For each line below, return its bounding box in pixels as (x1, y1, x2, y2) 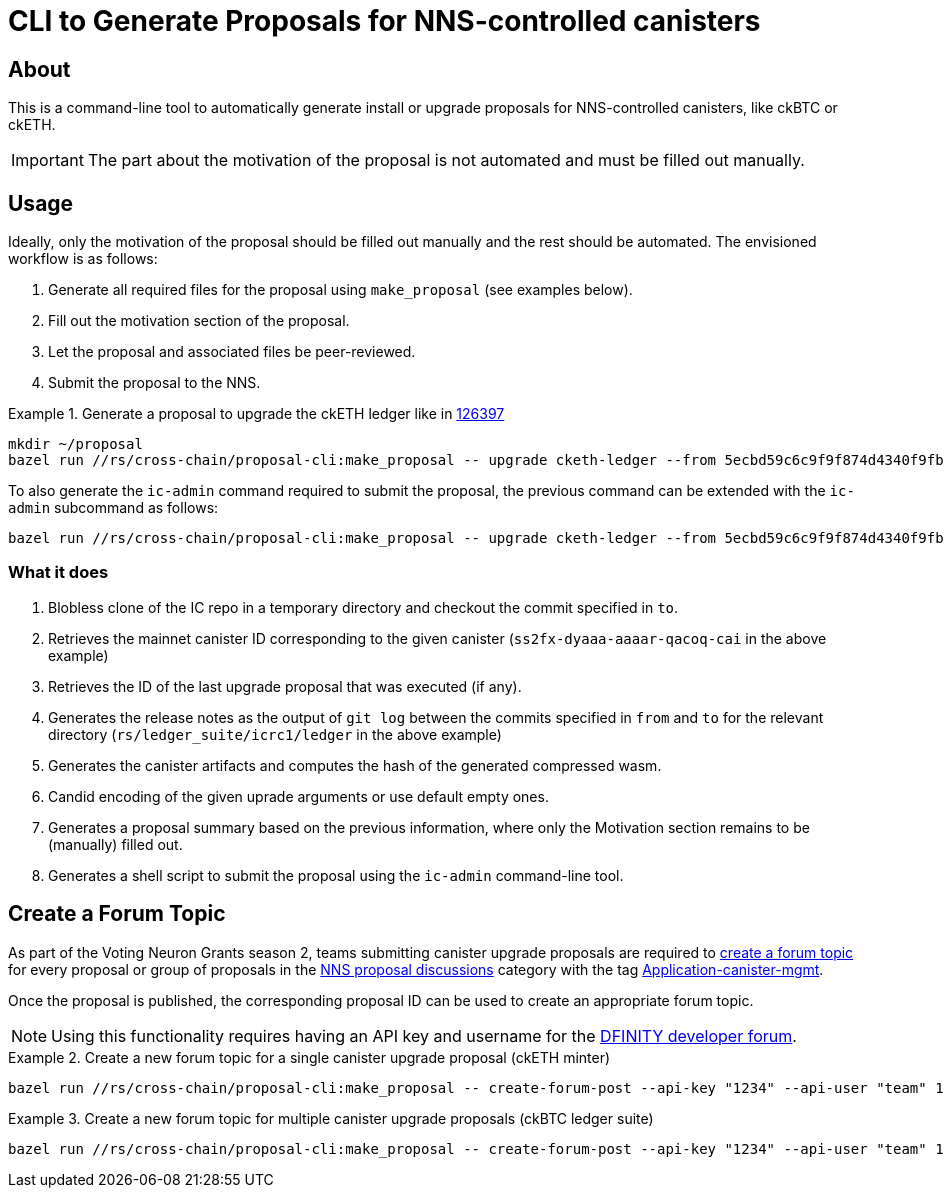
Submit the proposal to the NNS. (48, 374, 261, 392)
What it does (8, 562, 109, 583)
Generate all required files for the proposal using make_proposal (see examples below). (48, 281, 633, 299)
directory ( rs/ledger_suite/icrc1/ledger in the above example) (48, 725, 502, 743)
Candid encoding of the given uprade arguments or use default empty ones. (48, 787, 549, 805)
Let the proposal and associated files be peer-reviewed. (48, 343, 416, 361)
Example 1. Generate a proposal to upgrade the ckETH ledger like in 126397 (8, 405, 505, 423)
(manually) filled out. (48, 835, 183, 853)
